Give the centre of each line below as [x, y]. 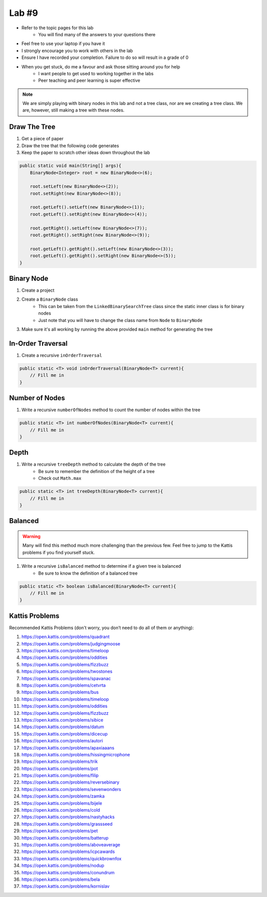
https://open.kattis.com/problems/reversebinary [70, 782]
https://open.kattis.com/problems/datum [63, 727]
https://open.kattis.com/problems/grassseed [67, 824]
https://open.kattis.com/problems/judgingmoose [71, 643]
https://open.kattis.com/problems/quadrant [66, 637]
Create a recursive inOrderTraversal [62, 355]
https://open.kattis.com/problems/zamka [63, 796]
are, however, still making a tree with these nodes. [73, 110]
